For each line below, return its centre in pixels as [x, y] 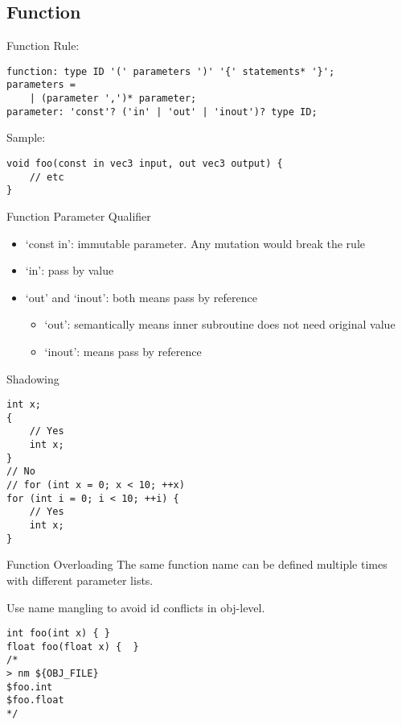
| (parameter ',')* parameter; [113, 99]
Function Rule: [43, 46]
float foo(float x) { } [73, 646]
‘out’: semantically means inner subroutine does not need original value [220, 324]
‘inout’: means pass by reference [123, 351]
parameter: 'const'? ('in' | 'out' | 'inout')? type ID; [162, 112]
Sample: [26, 137]
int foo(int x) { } [58, 634]
